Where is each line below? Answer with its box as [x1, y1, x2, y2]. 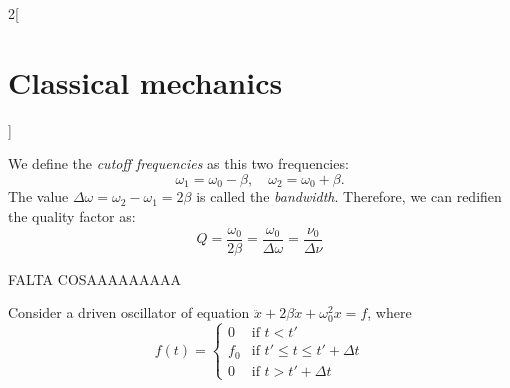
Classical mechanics [8, 61, 283, 102]
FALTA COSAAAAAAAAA [8, 268, 182, 289]
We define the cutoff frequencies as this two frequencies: [8, 153, 349, 174]
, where [367, 302, 412, 323]
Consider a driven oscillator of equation [8, 302, 250, 323]
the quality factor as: [8, 205, 136, 226]
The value [8, 186, 69, 207]
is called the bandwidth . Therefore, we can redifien [196, 186, 502, 207]
